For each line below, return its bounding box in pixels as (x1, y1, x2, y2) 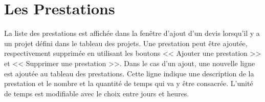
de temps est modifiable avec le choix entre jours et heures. (4, 88, 189, 98)
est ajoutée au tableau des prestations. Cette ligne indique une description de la (4, 68, 254, 78)
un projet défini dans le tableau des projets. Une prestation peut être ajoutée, (4, 37, 248, 48)
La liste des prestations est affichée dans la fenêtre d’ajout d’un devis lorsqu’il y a (4, 28, 260, 38)
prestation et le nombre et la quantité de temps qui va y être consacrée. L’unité (4, 78, 253, 89)
